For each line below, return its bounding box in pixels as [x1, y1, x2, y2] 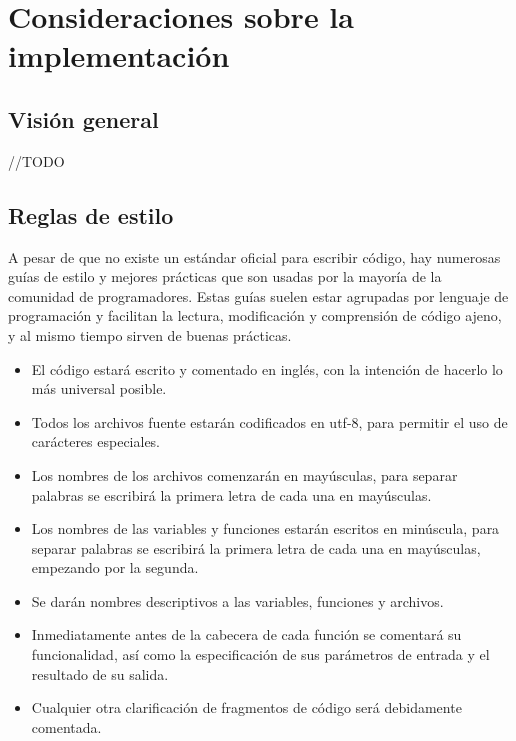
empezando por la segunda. [31, 557, 199, 578]
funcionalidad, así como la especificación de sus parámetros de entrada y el [31, 644, 490, 665]
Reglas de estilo [8, 199, 174, 230]
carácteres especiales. [31, 431, 161, 452]
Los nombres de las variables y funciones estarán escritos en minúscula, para [31, 518, 500, 539]
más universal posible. [31, 378, 167, 399]
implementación [8, 35, 230, 76]
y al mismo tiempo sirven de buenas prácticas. [8, 324, 292, 345]
